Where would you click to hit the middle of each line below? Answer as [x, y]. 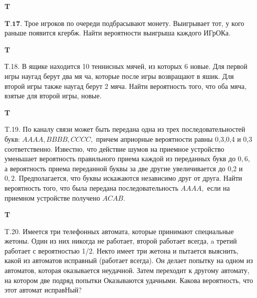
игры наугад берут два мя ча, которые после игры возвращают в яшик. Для [119, 76]
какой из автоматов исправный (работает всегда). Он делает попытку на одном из [129, 260]
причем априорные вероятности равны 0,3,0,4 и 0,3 [174, 139]
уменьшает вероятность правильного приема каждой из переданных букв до [120, 158]
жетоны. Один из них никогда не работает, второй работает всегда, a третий [121, 241]
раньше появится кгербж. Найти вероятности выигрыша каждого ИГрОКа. [118, 33]
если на [218, 187]
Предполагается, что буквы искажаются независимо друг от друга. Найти [130, 178]
